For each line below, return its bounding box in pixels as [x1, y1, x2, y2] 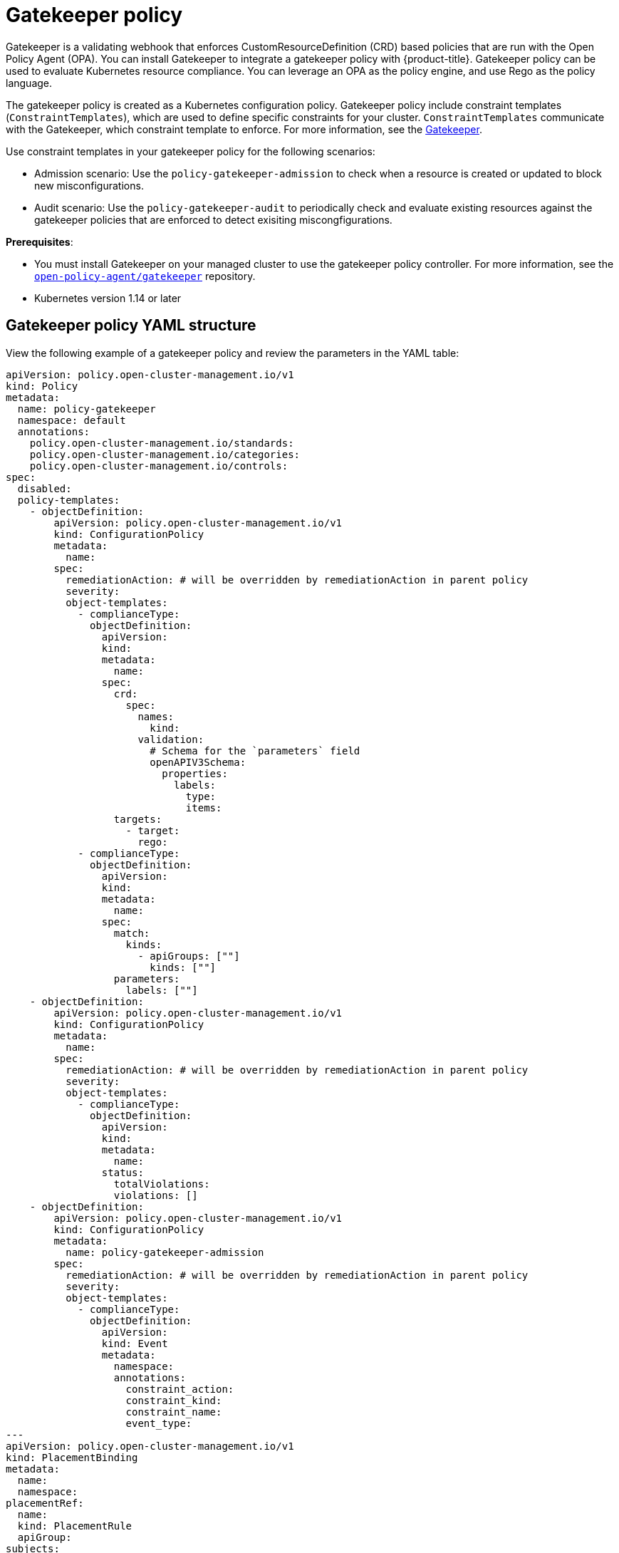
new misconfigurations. [34, 179, 144, 192]
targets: [113, 813, 162, 825]
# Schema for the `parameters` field [150, 744, 360, 757]
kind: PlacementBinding [6, 1451, 138, 1463]
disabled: [17, 482, 72, 494]
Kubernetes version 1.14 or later [34, 291, 182, 304]
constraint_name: [125, 1406, 222, 1418]
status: [101, 1166, 144, 1178]
